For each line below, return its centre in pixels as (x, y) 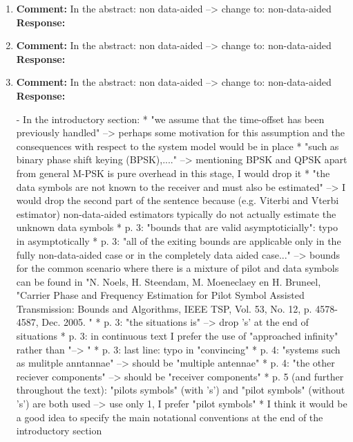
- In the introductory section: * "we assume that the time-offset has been (170, 119)
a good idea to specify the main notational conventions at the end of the (170, 417)
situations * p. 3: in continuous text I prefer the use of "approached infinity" (177, 336)
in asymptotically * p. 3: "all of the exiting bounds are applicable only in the (179, 240)
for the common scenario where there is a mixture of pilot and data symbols (178, 268)
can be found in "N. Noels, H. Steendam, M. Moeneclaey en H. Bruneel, (169, 281)
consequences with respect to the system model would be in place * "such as (178, 146)
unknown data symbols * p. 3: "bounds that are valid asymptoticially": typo (177, 227)
